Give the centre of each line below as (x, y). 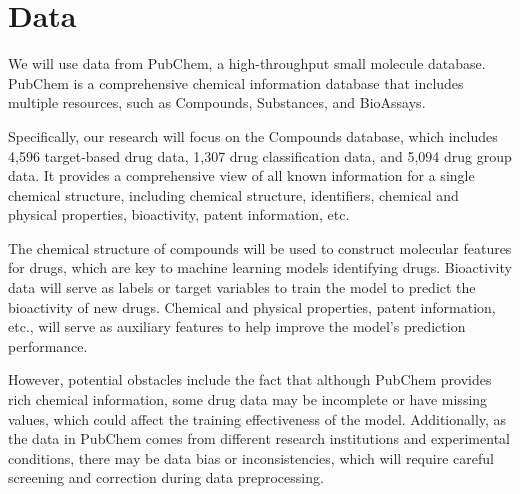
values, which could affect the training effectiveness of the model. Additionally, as (257, 418)
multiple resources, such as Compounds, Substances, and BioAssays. (217, 102)
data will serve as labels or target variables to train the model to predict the (242, 287)
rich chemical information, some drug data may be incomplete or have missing (248, 399)
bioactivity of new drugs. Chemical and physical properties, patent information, (252, 306)
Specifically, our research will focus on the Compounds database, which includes (253, 135)
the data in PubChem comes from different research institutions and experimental (259, 438)
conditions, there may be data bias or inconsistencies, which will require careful (251, 457)
